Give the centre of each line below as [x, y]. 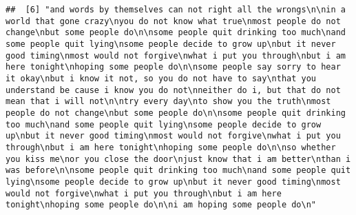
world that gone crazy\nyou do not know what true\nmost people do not [173, 21]
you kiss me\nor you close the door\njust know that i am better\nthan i [178, 159]
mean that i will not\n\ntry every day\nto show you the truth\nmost [168, 102]
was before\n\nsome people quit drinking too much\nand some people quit [178, 171]
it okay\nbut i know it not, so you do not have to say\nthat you [161, 78]
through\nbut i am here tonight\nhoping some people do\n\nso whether [171, 147]
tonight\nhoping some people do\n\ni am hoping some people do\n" [161, 205]
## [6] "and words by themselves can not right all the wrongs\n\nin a [176, 10]
